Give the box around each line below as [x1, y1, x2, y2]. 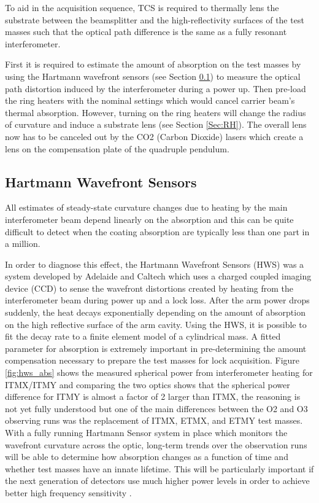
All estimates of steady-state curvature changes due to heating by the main [5, 201, 288, 214]
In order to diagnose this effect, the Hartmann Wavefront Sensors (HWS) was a [5, 257, 304, 270]
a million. [5, 237, 40, 250]
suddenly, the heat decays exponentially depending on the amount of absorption [5, 306, 306, 319]
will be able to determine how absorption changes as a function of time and [5, 450, 288, 463]
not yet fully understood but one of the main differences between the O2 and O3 [5, 402, 308, 415]
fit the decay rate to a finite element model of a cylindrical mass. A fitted [5, 330, 281, 343]
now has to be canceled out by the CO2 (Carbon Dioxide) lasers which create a [5, 130, 304, 142]
